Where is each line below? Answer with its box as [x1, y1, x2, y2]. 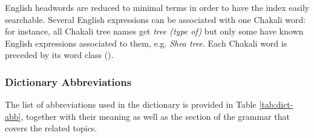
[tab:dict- [259, 98, 293, 111]
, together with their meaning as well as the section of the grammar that [21, 110, 290, 122]
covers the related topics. [5, 122, 97, 134]
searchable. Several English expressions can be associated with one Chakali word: [5, 13, 306, 25]
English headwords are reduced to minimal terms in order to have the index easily [5, 1, 310, 13]
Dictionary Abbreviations [5, 74, 132, 89]
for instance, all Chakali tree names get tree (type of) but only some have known [5, 25, 304, 38]
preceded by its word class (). [5, 48, 114, 61]
